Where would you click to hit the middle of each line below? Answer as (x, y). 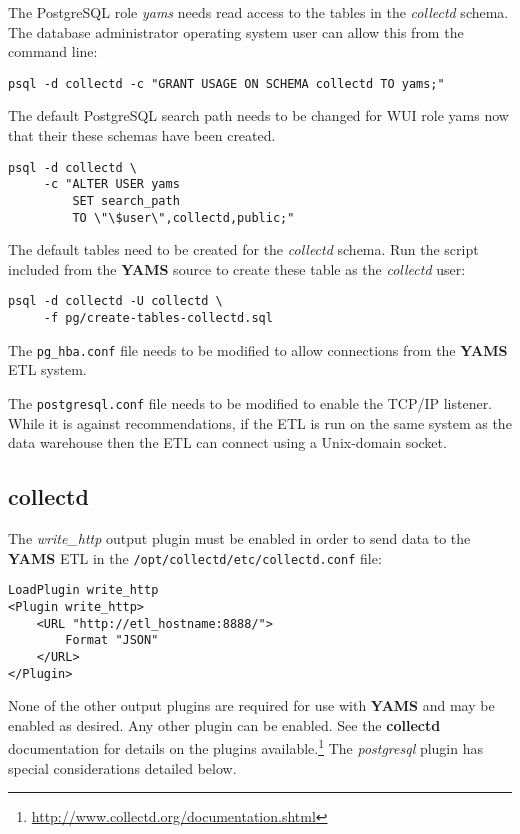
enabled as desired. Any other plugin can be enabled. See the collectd (224, 724)
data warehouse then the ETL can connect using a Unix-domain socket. (227, 442)
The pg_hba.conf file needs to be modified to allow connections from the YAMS (258, 349)
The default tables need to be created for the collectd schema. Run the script (243, 249)
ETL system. (47, 369)
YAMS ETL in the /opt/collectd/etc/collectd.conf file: (195, 557)
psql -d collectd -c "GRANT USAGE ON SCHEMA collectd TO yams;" (226, 83)
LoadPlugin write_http (83, 590)
